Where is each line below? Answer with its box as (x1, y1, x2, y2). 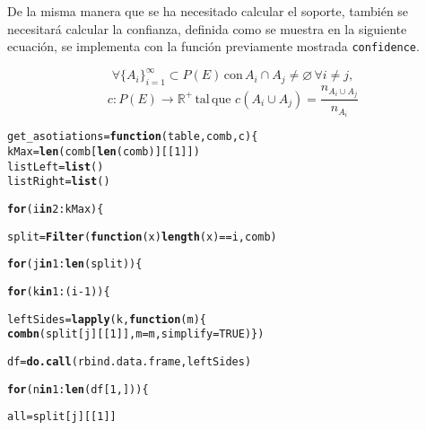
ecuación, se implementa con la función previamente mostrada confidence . (7, 37, 420, 56)
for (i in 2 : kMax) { (7, 202, 104, 215)
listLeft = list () (7, 160, 104, 173)
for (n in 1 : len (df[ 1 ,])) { (7, 382, 149, 396)
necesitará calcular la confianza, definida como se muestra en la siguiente (7, 19, 407, 38)
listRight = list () (7, 175, 110, 189)
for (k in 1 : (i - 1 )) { (7, 285, 110, 298)
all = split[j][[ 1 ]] (7, 410, 117, 424)
